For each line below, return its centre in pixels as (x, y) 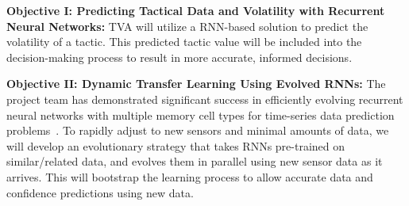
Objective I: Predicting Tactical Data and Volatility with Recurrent (196, 10)
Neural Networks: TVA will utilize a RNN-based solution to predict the (187, 26)
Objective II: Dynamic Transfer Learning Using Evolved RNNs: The (196, 84)
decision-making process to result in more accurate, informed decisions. (179, 57)
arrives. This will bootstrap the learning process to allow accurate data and (190, 176)
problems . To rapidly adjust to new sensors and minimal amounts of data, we (198, 130)
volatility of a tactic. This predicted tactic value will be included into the (184, 42)
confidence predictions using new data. (100, 192)
